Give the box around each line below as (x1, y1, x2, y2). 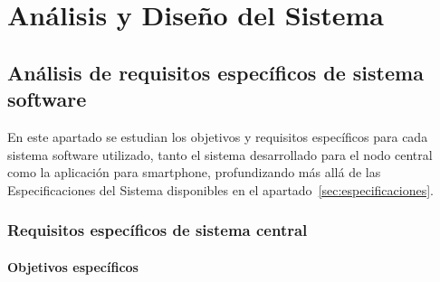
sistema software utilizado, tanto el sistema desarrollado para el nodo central (7, 145, 433, 164)
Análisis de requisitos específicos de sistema (7, 58, 424, 86)
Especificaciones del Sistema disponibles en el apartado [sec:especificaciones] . (7, 180, 435, 199)
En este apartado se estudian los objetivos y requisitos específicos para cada (7, 127, 428, 146)
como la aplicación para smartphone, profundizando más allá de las (7, 163, 381, 182)
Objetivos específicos (7, 257, 139, 276)
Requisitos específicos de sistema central (7, 219, 308, 241)
